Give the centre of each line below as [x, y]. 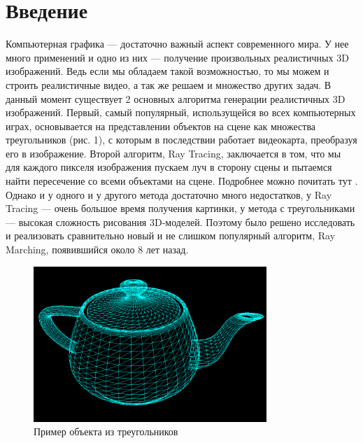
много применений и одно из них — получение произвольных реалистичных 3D [177, 57]
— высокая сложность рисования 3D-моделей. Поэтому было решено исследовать [180, 221]
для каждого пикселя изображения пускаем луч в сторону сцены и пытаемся [169, 167]
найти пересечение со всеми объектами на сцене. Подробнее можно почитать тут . [182, 181]
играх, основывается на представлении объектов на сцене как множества [161, 126]
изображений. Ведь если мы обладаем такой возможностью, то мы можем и [168, 71]
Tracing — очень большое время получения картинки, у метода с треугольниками [180, 208]
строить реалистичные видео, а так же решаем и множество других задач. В [169, 84]
